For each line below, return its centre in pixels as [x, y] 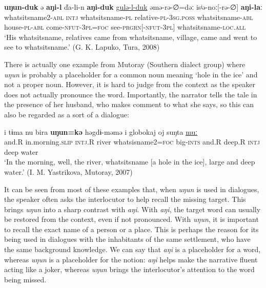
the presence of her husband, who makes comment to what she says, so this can [129, 104]
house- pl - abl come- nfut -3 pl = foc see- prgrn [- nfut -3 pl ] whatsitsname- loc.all [125, 27]
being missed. [25, 279]
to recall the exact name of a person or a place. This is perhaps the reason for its [131, 229]
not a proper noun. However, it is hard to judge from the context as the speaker [130, 84]
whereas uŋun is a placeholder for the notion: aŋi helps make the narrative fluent [131, 259]
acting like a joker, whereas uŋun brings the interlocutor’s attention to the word [129, 269]
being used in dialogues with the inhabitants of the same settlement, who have [127, 239]
